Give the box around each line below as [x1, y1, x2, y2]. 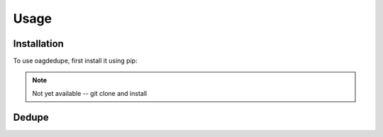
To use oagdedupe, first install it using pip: [13, 57, 138, 65]
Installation [13, 38, 64, 50]
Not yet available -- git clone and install [32, 89, 148, 97]
